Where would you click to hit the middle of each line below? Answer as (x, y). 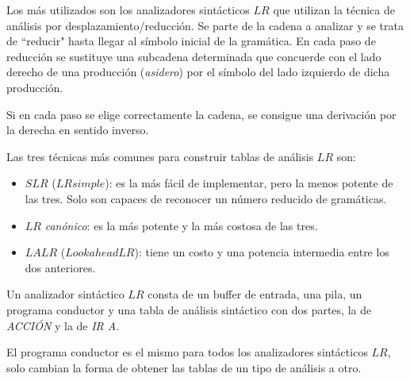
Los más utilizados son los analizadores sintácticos (128, 10)
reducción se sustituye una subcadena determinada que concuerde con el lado (194, 56)
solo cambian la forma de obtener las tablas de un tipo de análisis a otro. (184, 367)
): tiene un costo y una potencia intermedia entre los (262, 252)
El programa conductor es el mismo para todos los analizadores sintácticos (187, 352)
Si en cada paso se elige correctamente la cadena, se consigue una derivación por (201, 114)
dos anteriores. (60, 267)
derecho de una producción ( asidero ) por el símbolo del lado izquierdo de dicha (198, 72)
